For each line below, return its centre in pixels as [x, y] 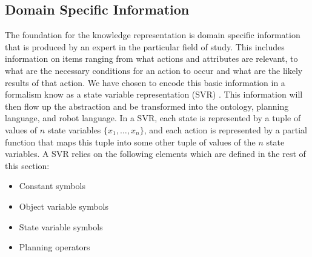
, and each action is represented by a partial [225, 129]
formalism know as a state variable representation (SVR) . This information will [154, 94]
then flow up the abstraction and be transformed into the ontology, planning [147, 106]
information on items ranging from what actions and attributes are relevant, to [151, 58]
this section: [27, 165]
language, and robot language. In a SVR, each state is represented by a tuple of [153, 118]
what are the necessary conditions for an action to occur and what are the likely [154, 70]
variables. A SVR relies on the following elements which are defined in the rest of [155, 154]
